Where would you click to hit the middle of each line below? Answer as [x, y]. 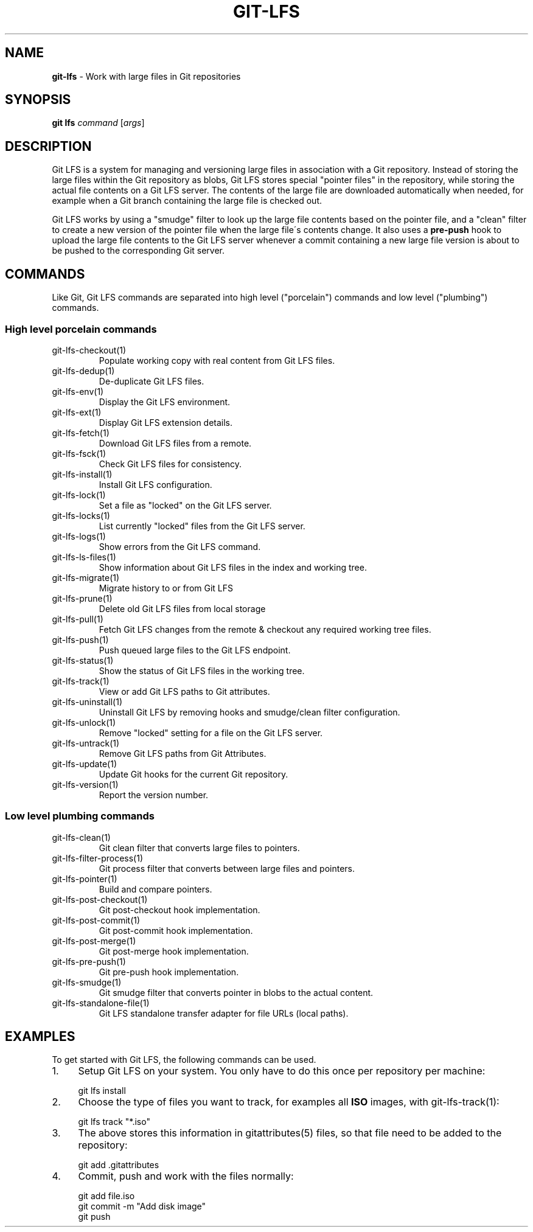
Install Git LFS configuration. [155, 484]
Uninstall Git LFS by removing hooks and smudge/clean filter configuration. [249, 712]
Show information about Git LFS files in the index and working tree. [233, 567]
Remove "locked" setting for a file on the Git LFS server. [211, 733]
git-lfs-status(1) [83, 660]
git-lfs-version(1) [85, 784]
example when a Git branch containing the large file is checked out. [187, 201]
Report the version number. [154, 795]
